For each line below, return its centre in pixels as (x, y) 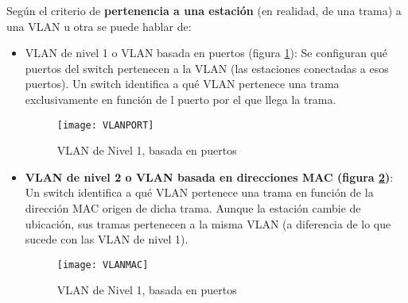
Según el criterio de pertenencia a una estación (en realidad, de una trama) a (204, 10)
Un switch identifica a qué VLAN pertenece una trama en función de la (199, 192)
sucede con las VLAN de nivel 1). (107, 239)
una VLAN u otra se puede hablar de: (99, 26)
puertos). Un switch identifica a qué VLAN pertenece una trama (182, 84)
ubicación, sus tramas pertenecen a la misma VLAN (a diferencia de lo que (208, 223)
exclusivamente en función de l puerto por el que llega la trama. (181, 99)
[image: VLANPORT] (105, 125)
